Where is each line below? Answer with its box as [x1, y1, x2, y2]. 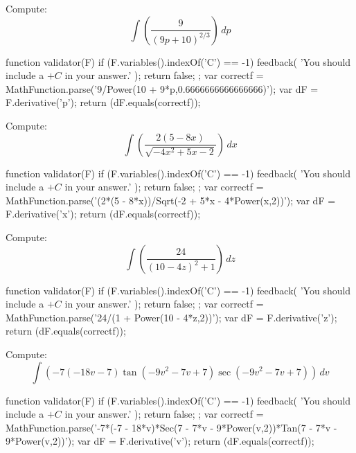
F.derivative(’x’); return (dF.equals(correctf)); [6, 206, 201, 221]
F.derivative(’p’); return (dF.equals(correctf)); [6, 95, 201, 109]
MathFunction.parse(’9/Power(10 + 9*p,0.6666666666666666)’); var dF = [6, 81, 319, 96]
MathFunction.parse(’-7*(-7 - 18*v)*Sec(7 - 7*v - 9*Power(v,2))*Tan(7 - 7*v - [6, 420, 337, 434]
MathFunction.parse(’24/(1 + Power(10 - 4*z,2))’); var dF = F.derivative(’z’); [6, 310, 337, 324]
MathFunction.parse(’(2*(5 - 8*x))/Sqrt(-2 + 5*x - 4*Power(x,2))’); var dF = [6, 193, 336, 207]
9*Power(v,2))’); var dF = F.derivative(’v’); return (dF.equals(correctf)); [6, 434, 314, 448]
